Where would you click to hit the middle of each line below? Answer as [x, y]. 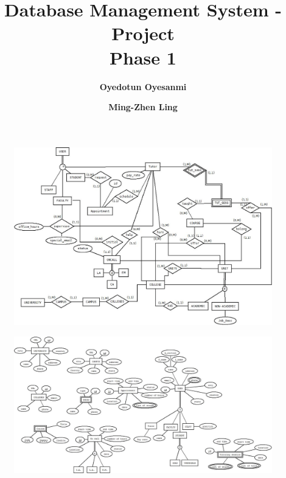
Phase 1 [143, 57]
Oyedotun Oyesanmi [143, 86]
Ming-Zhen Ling [143, 107]
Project [143, 33]
